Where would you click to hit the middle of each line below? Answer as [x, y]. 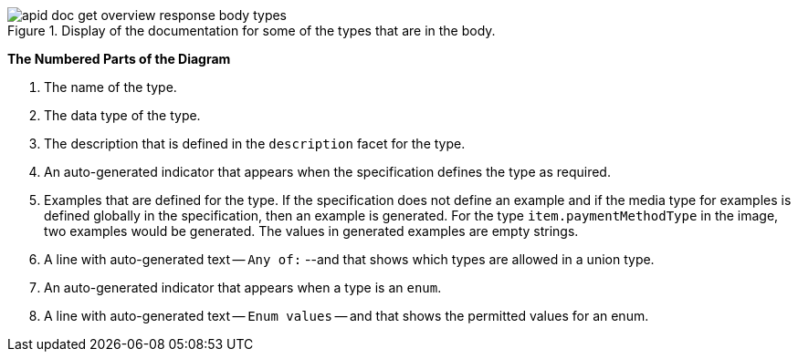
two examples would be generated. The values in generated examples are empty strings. [311, 231]
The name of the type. [110, 87]
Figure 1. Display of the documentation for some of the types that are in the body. [252, 31]
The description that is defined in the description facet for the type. [255, 144]
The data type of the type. [122, 115]
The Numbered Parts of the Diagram [119, 59]
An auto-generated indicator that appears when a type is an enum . [243, 287]
